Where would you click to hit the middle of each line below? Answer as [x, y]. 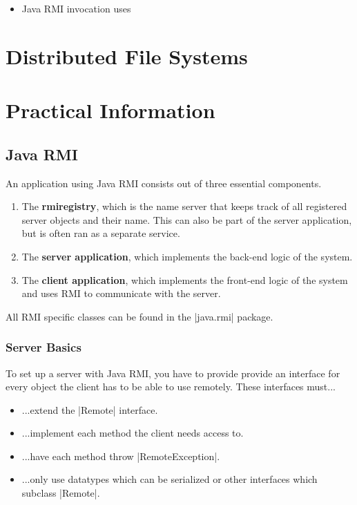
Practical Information [110, 110]
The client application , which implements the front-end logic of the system [185, 279]
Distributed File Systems [127, 56]
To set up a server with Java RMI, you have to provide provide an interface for [173, 373]
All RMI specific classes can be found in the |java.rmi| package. [139, 316]
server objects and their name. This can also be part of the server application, [187, 219]
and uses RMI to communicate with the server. [121, 293]
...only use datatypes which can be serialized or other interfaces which [170, 479]
